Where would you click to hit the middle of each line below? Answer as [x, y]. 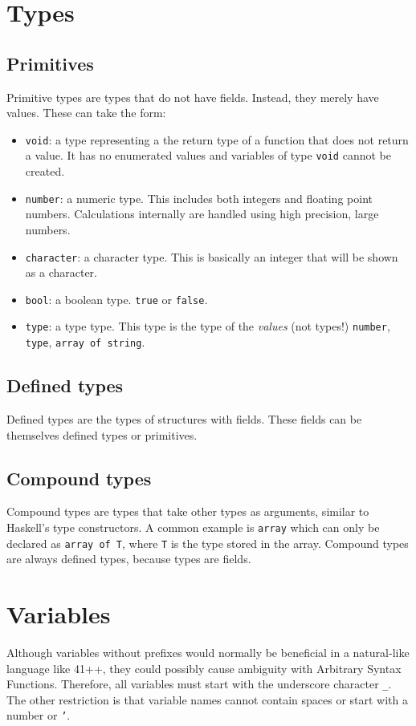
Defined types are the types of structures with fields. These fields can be [184, 418]
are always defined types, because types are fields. [129, 559]
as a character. [61, 272]
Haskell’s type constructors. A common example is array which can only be [193, 527]
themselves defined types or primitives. [102, 434]
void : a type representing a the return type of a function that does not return [217, 139]
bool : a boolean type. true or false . [116, 299]
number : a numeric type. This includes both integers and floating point [199, 198]
